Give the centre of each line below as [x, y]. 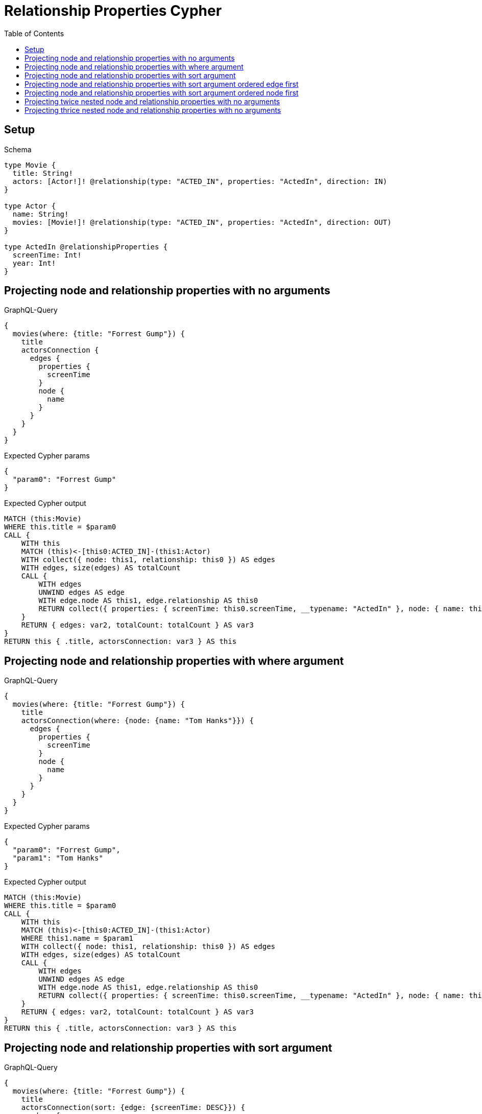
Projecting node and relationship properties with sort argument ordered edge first [162, 84]
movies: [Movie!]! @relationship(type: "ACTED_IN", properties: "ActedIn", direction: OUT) [202, 222]
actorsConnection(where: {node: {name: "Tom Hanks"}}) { [137, 721]
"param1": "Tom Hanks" [58, 858]
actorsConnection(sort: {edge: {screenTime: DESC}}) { [133, 1108]
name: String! [41, 214]
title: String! [43, 173]
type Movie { [30, 165]
